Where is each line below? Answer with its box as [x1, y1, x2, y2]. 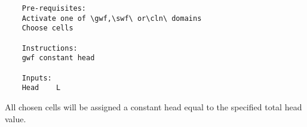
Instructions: [22, 44, 78, 52]
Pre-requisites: [22, 4, 87, 13]
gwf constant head [22, 54, 95, 63]
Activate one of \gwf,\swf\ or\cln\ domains [22, 14, 202, 23]
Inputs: [22, 73, 52, 82]
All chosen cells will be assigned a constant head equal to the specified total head [5, 100, 302, 113]
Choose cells [22, 24, 73, 33]
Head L [22, 83, 61, 92]
